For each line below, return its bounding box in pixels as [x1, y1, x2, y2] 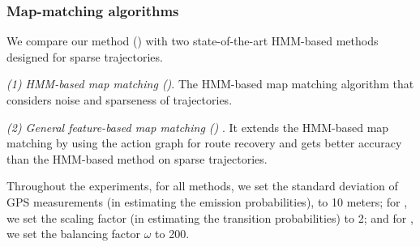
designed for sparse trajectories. [6, 48, 163, 65]
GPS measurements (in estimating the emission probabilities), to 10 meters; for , [6, 193, 408, 210]
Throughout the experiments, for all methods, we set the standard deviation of [6, 177, 398, 194]
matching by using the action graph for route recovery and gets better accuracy [6, 134, 402, 151]
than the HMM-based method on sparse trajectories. [6, 150, 268, 167]
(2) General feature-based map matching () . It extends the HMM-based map [6, 118, 389, 135]
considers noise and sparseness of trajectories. [6, 92, 233, 108]
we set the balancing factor [6, 225, 140, 242]
